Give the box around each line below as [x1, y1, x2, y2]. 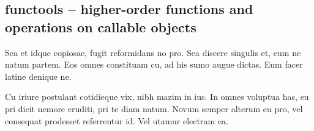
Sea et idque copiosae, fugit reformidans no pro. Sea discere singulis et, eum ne [5, 46, 301, 58]
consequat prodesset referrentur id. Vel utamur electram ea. [5, 114, 228, 127]
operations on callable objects [5, 17, 196, 36]
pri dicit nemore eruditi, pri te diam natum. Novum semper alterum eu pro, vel [5, 102, 303, 115]
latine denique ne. [5, 69, 72, 82]
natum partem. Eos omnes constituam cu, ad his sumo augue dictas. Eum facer [5, 58, 303, 71]
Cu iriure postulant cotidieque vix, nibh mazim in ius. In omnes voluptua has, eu [5, 90, 309, 103]
